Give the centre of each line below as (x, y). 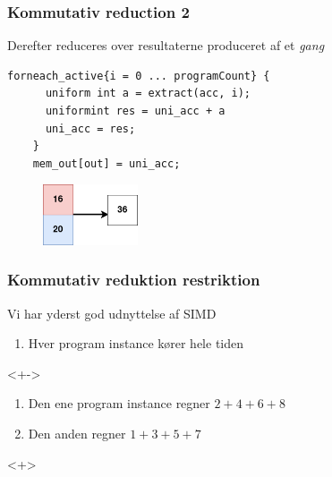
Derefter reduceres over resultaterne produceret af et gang (166, 45)
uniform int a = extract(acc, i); (148, 94)
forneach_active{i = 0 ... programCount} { (139, 76)
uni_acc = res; (90, 128)
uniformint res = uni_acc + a (135, 111)
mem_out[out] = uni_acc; (106, 163)
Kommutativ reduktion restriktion (134, 280)
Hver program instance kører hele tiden (136, 343)
